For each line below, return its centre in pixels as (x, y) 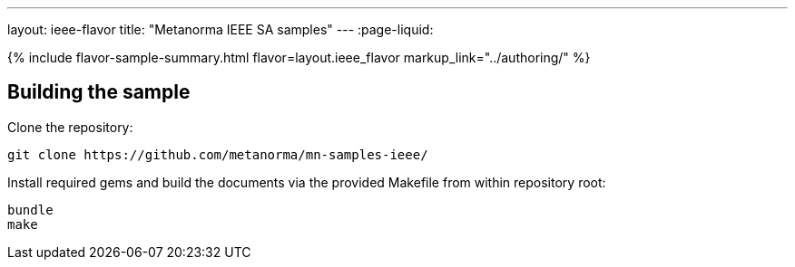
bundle (30, 210)
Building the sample (99, 92)
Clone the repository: (70, 127)
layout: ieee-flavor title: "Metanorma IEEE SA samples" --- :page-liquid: (221, 29)
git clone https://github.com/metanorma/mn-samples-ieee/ (218, 154)
